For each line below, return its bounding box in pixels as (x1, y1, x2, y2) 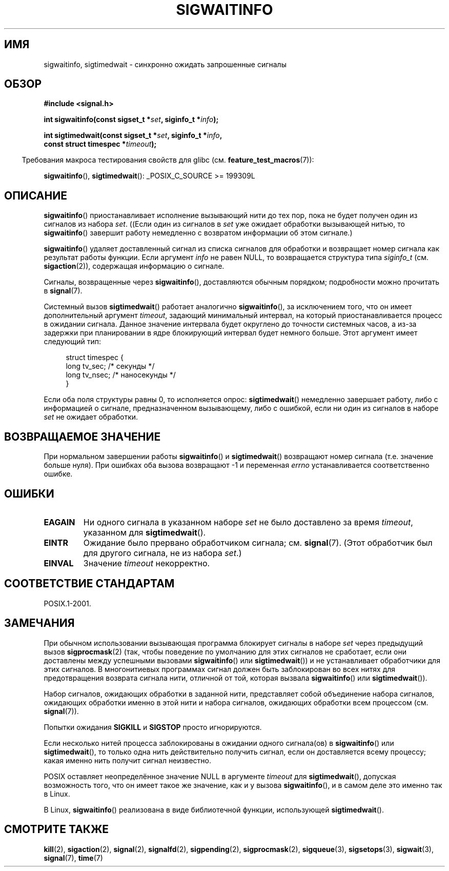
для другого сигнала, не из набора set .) (83, 547, 242, 558)
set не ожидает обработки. (44, 412, 138, 422)
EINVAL (44, 558, 74, 568)
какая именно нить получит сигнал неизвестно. (44, 756, 211, 765)
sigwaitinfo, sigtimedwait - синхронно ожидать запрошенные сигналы (44, 60, 287, 69)
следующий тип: (44, 337, 101, 346)
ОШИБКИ (4, 487, 54, 500)
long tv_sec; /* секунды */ (66, 362, 155, 371)
